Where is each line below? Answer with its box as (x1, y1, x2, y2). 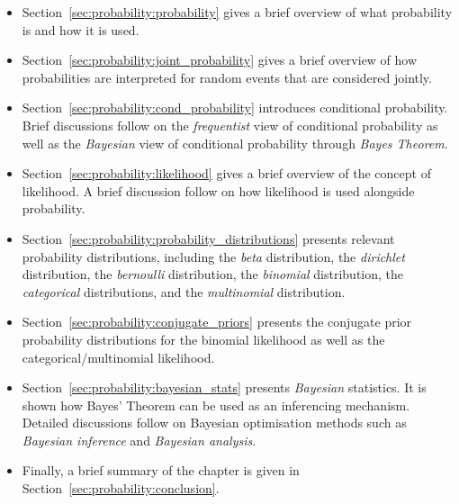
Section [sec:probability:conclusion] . (22, 479, 220, 498)
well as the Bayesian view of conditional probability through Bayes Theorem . (22, 133, 448, 152)
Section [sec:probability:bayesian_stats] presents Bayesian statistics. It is (22, 378, 427, 397)
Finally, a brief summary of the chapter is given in (22, 461, 300, 480)
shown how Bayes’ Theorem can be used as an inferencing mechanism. (22, 395, 410, 414)
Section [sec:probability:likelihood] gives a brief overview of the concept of (22, 164, 431, 183)
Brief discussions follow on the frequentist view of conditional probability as (22, 115, 438, 134)
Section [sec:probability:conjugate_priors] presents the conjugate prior (22, 312, 412, 331)
